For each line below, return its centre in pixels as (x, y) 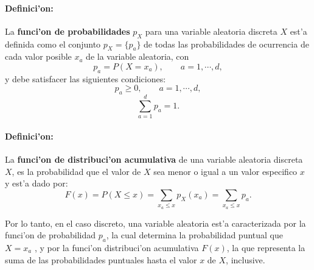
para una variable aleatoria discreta (211, 31)
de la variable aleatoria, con (138, 56)
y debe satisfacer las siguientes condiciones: (85, 78)
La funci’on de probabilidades (68, 31)
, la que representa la (266, 247)
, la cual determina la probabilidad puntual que (194, 235)
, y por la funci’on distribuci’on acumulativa (117, 247)
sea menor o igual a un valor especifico (225, 171)
